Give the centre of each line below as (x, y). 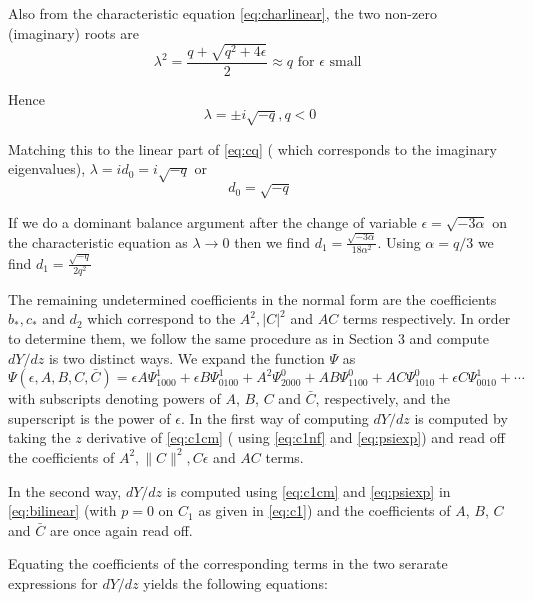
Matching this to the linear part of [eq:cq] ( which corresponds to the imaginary (252, 148)
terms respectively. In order (426, 318)
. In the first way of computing (274, 417)
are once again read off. (121, 529)
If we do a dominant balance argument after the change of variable (212, 221)
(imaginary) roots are (73, 32)
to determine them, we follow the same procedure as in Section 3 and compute (248, 337)
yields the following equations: (235, 582)
